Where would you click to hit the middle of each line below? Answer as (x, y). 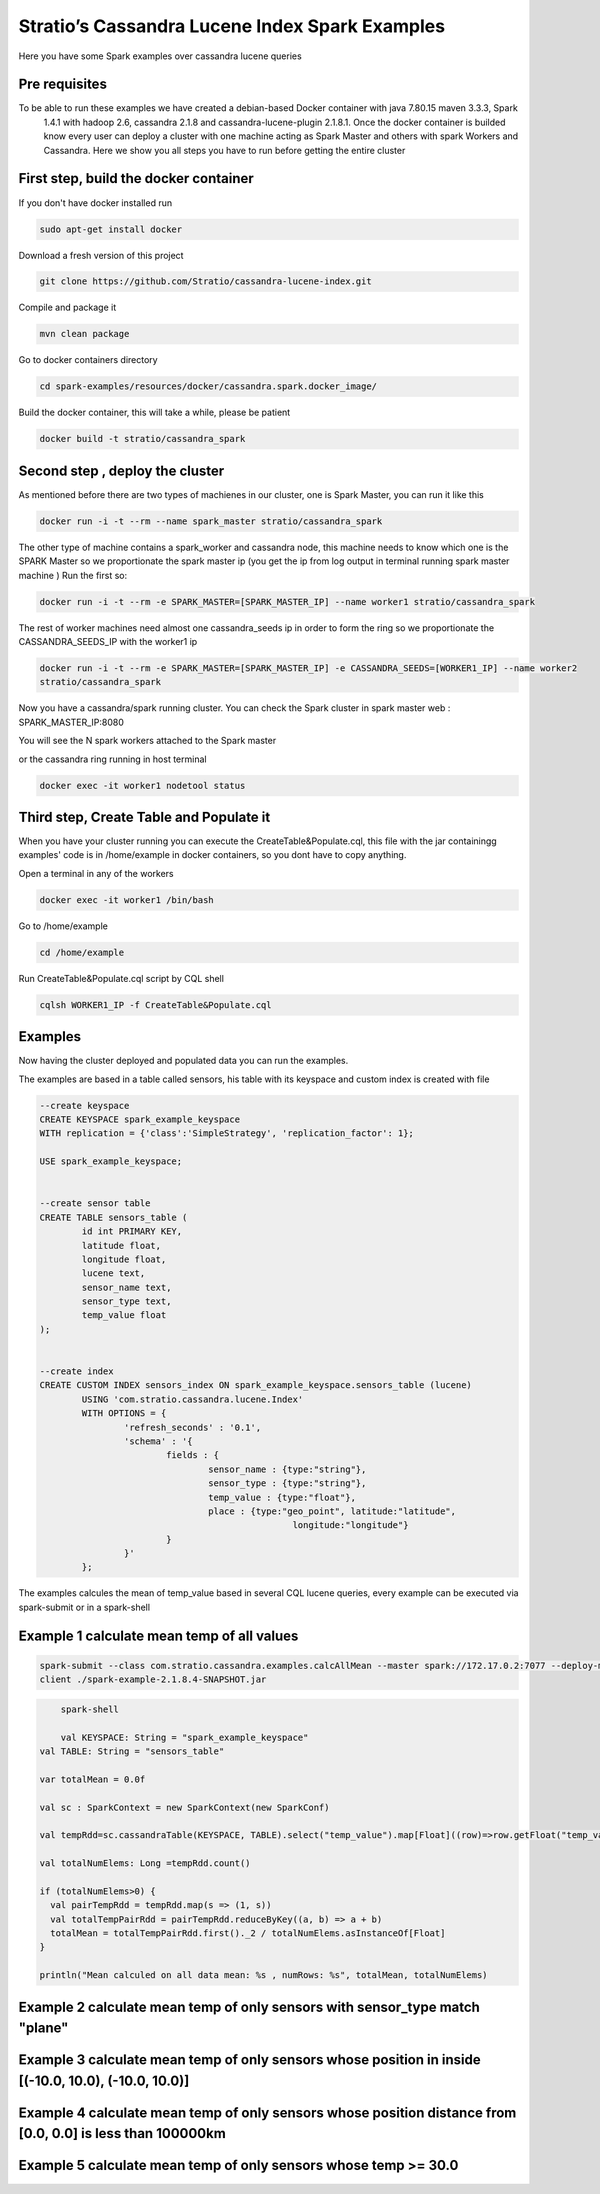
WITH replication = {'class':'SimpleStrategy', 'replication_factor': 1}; (227, 1133)
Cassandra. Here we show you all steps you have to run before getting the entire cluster (224, 150)
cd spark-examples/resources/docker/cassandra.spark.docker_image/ (208, 386)
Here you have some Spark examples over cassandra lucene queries (160, 56)
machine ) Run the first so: (73, 575)
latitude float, (121, 1245)
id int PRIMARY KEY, (132, 1231)
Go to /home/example (63, 926)
